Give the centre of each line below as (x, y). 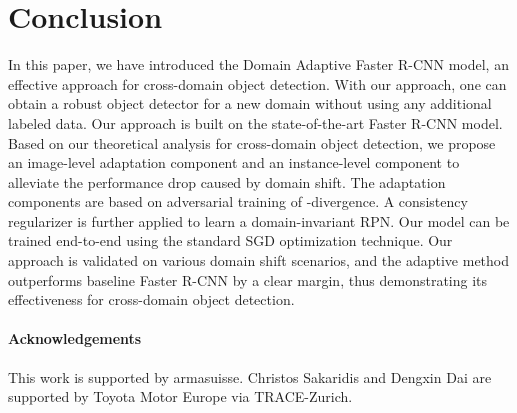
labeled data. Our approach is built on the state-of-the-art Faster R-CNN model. (255, 122)
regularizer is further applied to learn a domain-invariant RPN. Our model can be (259, 220)
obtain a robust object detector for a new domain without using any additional (250, 103)
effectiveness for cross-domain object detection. (151, 299)
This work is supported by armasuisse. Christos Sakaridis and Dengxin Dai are (250, 376)
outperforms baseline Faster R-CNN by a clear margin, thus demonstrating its (248, 279)
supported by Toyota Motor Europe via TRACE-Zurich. (180, 396)
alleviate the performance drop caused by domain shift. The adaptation (227, 181)
